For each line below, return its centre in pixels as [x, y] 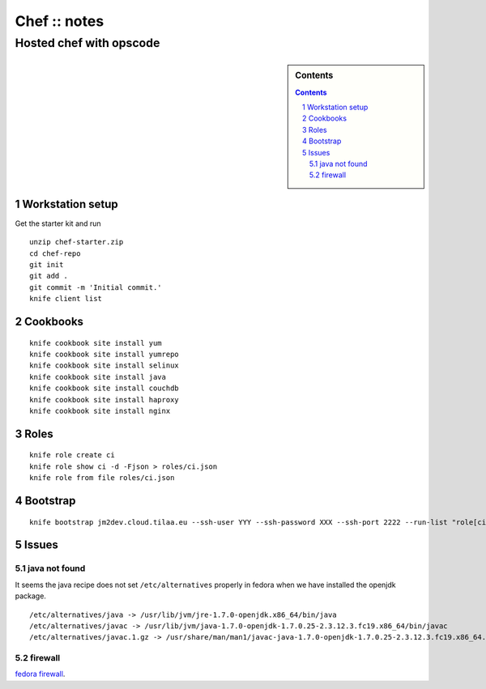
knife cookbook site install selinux [104, 366]
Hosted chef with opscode [87, 43]
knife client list [66, 299]
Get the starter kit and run [58, 223]
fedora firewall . [40, 674]
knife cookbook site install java [98, 377]
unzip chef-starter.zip [77, 242]
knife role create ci [72, 455]
